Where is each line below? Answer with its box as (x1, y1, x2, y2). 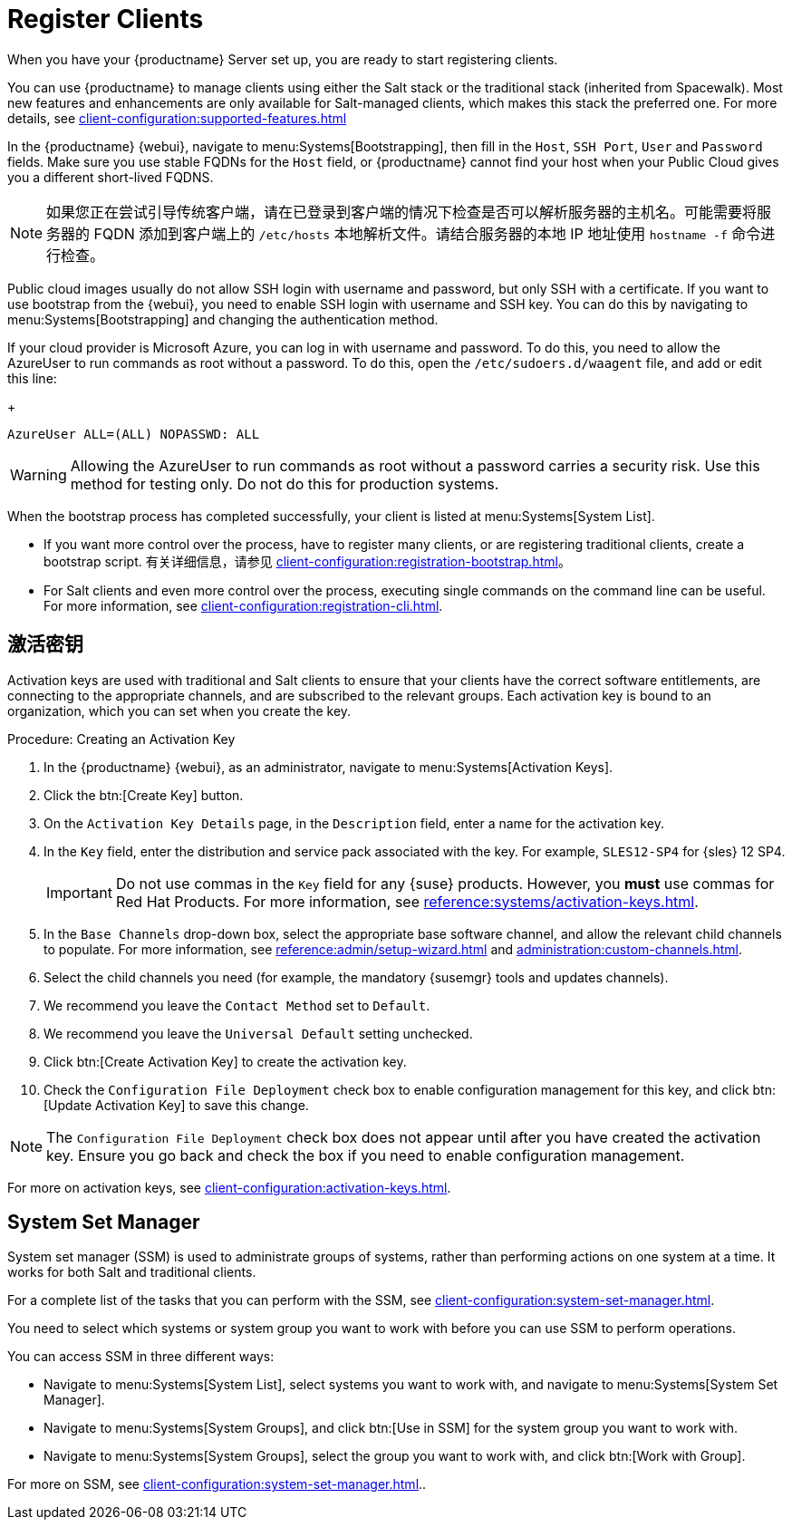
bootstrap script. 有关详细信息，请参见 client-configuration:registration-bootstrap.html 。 (43, 553, 571, 569)
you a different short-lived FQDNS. (7, 169, 214, 185)
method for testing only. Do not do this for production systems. (70, 474, 499, 493)
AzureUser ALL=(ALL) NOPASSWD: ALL (7, 426, 260, 441)
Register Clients (7, 4, 204, 34)
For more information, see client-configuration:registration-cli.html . (43, 597, 443, 614)
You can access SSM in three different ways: (7, 1348, 275, 1365)
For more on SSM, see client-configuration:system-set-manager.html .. (7, 1476, 427, 1493)
